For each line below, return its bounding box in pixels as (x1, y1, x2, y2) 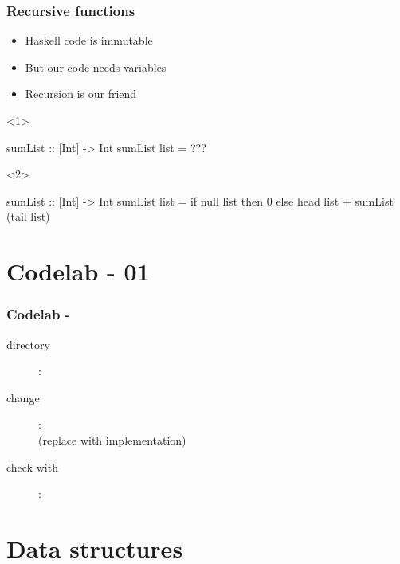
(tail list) (6, 208, 50, 225)
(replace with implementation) (38, 431, 186, 448)
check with (6, 458, 58, 475)
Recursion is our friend (25, 85, 137, 102)
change (6, 389, 40, 405)
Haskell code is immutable (25, 32, 153, 49)
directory (6, 335, 50, 352)
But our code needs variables (25, 58, 167, 75)
